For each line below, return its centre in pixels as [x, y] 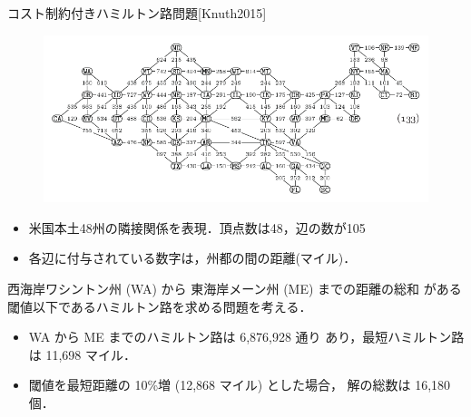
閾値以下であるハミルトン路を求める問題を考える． [160, 306]
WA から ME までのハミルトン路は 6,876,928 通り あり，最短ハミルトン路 [246, 337]
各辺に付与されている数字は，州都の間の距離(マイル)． [192, 258]
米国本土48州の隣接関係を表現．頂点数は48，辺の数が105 [197, 227]
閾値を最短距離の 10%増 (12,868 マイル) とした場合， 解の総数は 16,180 [240, 385]
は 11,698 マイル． [83, 354]
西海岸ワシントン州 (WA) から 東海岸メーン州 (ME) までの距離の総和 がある [235, 289]
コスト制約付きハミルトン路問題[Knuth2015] [137, 13]
